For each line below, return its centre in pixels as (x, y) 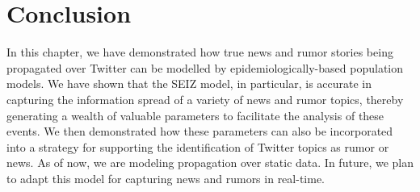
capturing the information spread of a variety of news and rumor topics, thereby (205, 99)
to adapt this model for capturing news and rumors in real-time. (166, 178)
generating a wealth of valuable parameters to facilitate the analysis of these (195, 115)
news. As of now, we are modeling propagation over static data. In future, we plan (210, 163)
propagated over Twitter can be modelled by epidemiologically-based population (205, 67)
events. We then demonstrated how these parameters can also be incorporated (200, 131)
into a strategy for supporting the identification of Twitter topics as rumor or (198, 146)
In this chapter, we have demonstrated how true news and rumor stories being (200, 52)
